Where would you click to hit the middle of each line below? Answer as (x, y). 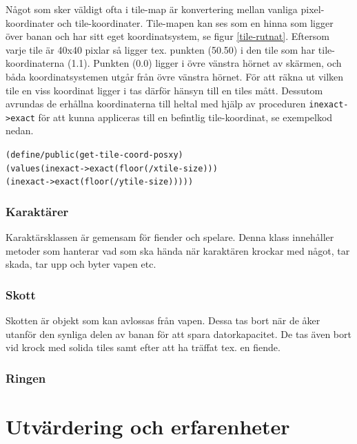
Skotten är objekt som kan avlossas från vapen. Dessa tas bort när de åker (163, 320)
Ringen (26, 378)
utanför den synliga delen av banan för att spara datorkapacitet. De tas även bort (178, 334)
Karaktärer (37, 211)
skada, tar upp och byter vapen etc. (81, 264)
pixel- (313, 9)
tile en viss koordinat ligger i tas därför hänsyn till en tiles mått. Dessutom (164, 90)
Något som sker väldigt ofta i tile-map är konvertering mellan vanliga (152, 9)
